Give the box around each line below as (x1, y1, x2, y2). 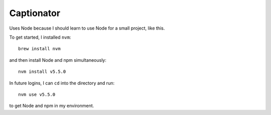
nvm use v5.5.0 (18, 91, 56, 97)
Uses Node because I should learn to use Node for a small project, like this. (9, 25, 165, 31)
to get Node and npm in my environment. (9, 103, 94, 109)
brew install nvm (18, 46, 61, 52)
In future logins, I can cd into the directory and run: (9, 80, 115, 86)
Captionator (9, 8, 60, 19)
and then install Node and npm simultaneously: (9, 57, 106, 63)
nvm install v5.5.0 (18, 69, 66, 75)
